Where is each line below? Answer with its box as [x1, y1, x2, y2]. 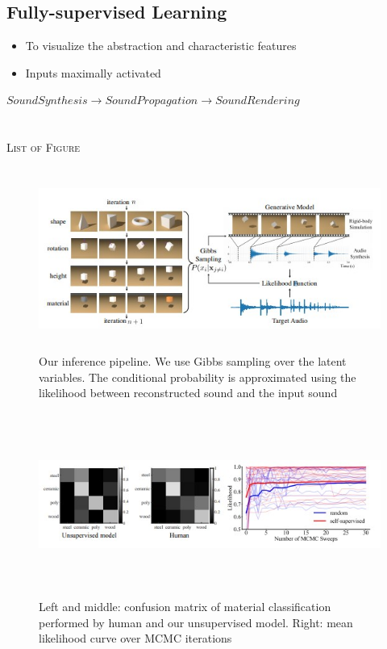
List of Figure [6, 139, 81, 156]
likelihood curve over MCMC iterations [39, 630, 232, 647]
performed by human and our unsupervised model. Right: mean [39, 613, 353, 630]
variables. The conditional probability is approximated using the [39, 368, 356, 385]
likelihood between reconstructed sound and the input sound [39, 384, 338, 401]
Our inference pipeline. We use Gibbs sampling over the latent [39, 353, 347, 370]
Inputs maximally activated [25, 64, 161, 81]
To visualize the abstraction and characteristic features [25, 37, 297, 54]
